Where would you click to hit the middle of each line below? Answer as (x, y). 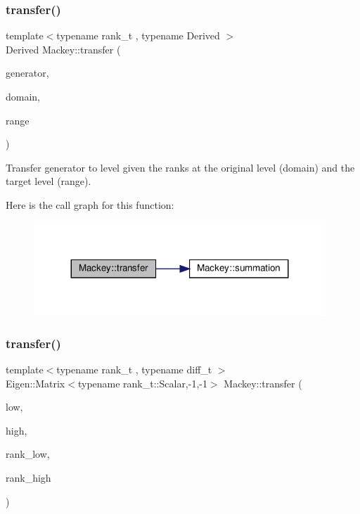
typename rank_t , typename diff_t (134, 370)
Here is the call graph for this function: (90, 204)
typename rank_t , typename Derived (138, 36)
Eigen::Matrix (36, 383)
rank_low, (28, 454)
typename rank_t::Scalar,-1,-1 (142, 383)
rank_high (28, 478)
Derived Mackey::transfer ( (63, 49)
